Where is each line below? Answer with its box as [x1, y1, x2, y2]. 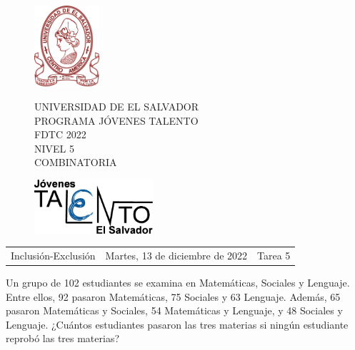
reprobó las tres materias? [6, 331, 120, 346]
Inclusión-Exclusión [11, 247, 96, 262]
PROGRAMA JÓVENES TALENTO [34, 113, 199, 128]
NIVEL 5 [34, 140, 74, 155]
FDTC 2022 [34, 127, 86, 142]
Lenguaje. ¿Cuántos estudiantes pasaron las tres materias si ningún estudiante [6, 316, 349, 331]
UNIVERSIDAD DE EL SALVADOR [34, 98, 199, 113]
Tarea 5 [257, 247, 291, 262]
